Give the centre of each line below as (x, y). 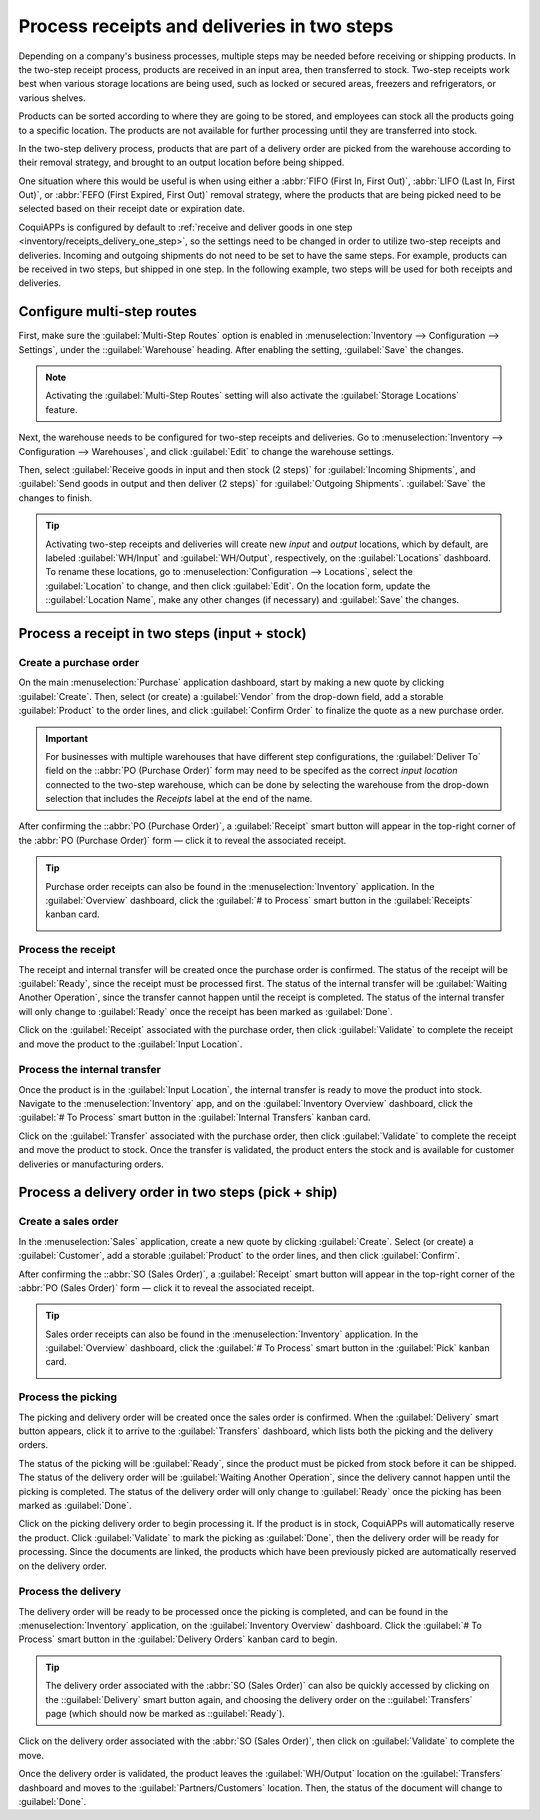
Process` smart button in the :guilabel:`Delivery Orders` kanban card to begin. (178, 1639)
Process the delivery (70, 1592)
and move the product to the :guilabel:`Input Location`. (130, 1044)
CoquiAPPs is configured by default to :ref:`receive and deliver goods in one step (185, 227)
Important (67, 738)
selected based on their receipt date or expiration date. (131, 209)
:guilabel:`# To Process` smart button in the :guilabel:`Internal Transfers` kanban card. (194, 1117)
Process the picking (68, 1397)
